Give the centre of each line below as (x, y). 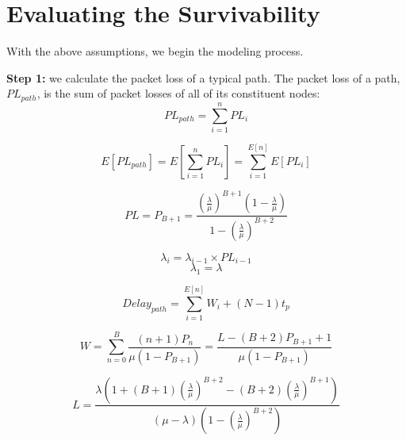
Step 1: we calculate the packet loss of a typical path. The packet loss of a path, (203, 77)
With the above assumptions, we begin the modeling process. (155, 51)
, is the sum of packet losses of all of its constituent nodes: (178, 93)
